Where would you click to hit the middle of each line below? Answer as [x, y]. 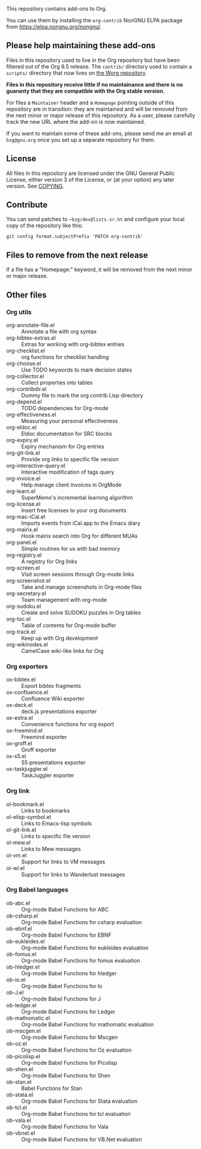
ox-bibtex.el [21, 679]
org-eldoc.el [22, 427]
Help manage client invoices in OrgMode [71, 485]
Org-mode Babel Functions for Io [62, 986]
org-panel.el [22, 542]
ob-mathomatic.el [28, 1018]
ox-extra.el [19, 718]
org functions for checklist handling [65, 357]
